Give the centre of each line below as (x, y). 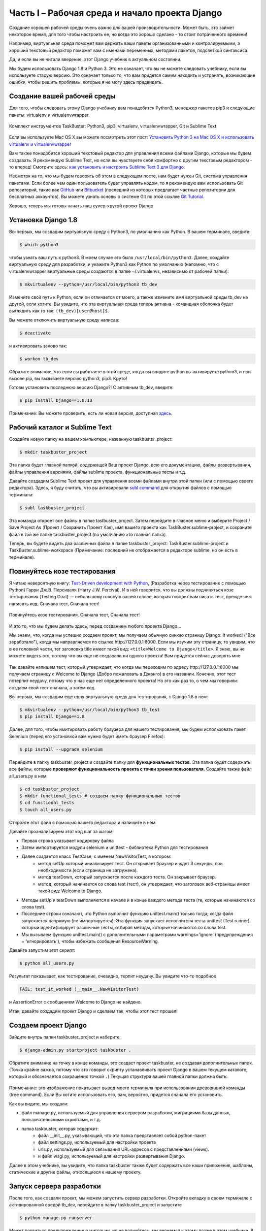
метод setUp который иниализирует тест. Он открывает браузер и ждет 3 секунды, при (131, 863)
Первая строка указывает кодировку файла (68, 841)
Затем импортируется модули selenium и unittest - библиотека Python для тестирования (115, 847)
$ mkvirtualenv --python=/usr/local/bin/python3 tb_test (90, 710)
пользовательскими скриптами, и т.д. (61, 1120)
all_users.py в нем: (28, 776)
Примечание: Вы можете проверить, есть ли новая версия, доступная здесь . (91, 413)
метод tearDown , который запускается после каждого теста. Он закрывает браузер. (127, 877)
